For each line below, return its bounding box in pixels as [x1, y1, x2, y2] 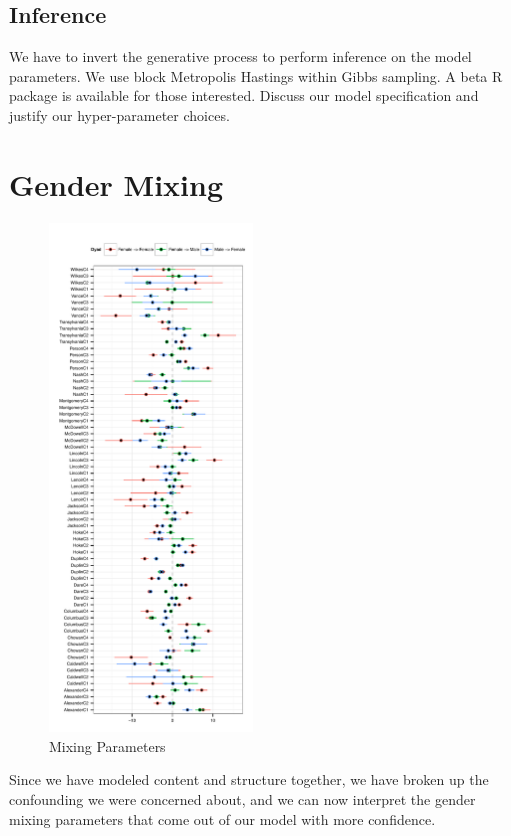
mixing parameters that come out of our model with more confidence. [9, 808, 436, 829]
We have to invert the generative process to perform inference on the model [9, 46, 472, 67]
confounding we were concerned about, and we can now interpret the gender [9, 789, 476, 810]
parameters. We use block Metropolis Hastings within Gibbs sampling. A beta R [9, 65, 503, 86]
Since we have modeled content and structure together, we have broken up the [9, 769, 489, 790]
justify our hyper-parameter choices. [9, 104, 230, 125]
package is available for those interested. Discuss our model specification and [9, 85, 479, 106]
